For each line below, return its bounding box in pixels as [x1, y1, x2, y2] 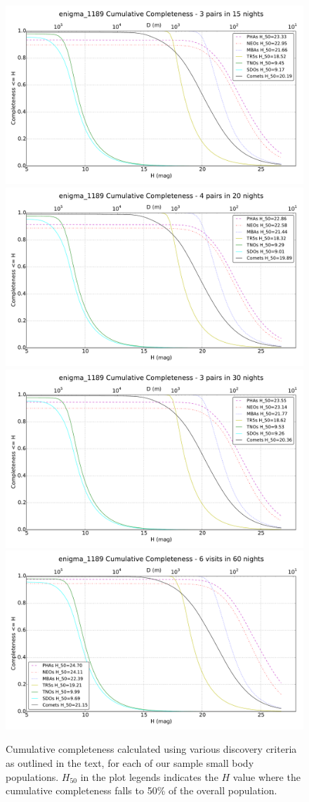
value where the [232, 769, 301, 784]
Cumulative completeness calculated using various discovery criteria [6, 742, 297, 756]
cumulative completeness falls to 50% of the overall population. [6, 783, 277, 798]
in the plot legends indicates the [80, 769, 218, 784]
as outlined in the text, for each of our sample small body [6, 755, 254, 770]
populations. [6, 769, 59, 784]
